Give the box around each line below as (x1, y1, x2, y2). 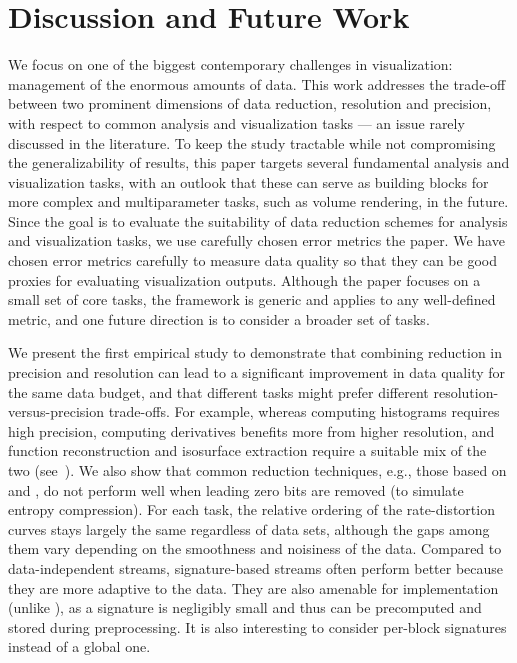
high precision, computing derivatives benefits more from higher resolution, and (8, 420, 495, 441)
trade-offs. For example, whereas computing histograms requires (108, 401, 500, 422)
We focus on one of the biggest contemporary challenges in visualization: (8, 54, 453, 75)
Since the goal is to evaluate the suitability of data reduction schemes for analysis (8, 210, 508, 231)
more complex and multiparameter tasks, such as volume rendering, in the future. (8, 191, 509, 212)
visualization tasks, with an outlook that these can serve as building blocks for (8, 171, 489, 192)
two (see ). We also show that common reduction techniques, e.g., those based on (8, 460, 507, 480)
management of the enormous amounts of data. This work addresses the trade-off (8, 73, 506, 94)
